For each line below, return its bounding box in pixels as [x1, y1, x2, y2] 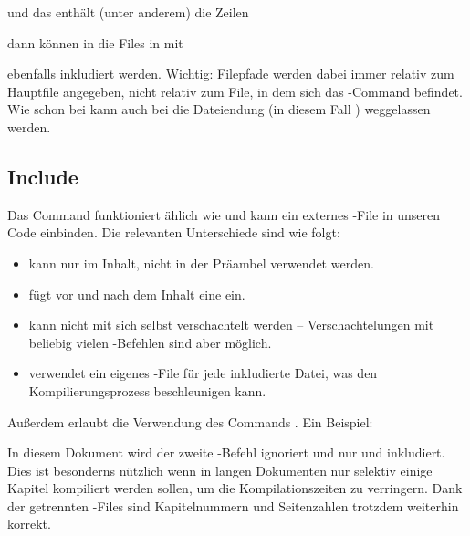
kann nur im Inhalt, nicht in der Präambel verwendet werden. [28, 253, 374, 272]
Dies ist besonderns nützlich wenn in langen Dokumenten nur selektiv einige [7, 460, 433, 479]
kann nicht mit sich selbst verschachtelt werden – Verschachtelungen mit [28, 315, 434, 334]
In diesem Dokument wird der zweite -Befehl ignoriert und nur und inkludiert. [7, 443, 445, 462]
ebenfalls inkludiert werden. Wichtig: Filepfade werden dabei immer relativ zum [7, 64, 454, 83]
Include [7, 162, 78, 190]
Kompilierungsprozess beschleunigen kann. [28, 381, 266, 400]
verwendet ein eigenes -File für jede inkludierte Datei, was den [28, 363, 378, 383]
